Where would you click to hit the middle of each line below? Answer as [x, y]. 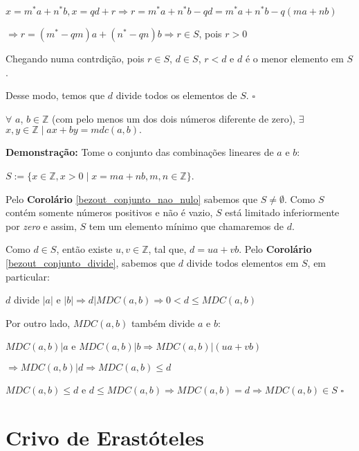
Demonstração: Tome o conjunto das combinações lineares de [140, 152]
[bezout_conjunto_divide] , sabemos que [91, 263]
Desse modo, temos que [55, 95]
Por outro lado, [38, 322]
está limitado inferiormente [282, 212]
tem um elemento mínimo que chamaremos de [186, 225]
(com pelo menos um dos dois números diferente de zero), [174, 118]
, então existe [84, 249]
